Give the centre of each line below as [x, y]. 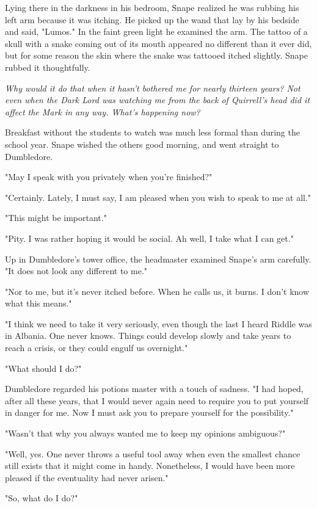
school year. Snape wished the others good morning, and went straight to [142, 144]
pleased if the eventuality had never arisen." [87, 477]
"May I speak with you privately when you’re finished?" [109, 177]
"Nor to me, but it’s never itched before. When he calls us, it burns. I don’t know [157, 291]
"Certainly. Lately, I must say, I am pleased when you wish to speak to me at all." [158, 197]
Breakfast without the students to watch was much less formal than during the [152, 132]
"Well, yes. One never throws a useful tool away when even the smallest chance [153, 453]
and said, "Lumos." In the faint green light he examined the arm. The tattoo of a [156, 31]
